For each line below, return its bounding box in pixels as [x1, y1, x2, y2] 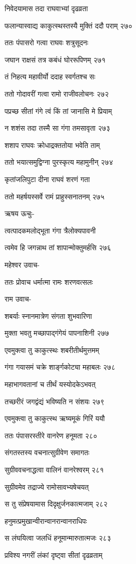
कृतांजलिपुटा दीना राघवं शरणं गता [5, 173, 90, 184]
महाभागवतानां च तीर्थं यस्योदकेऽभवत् [5, 379, 96, 390]
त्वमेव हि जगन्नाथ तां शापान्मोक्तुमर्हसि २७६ [5, 242, 111, 253]
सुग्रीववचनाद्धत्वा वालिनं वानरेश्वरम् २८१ [5, 464, 104, 475]
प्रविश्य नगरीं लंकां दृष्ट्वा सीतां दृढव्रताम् [5, 550, 103, 560]
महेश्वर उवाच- [5, 259, 40, 270]
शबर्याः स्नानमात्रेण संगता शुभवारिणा [5, 310, 92, 321]
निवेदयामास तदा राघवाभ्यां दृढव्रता [5, 3, 88, 13]
